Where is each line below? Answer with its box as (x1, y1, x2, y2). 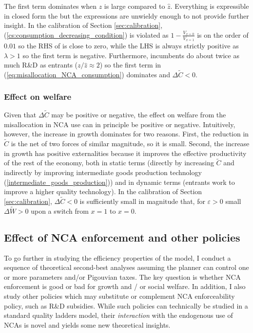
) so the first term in (99, 60, 161, 70)
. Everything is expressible (170, 1, 249, 11)
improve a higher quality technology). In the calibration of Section (4, 186, 202, 197)
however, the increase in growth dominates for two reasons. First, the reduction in (4, 129, 249, 139)
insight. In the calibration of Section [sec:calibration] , (4, 20, 163, 30)
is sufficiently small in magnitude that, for (79, 196, 205, 206)
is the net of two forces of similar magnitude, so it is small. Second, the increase (11, 138, 250, 149)
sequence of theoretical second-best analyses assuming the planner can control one (4, 262, 249, 272)
